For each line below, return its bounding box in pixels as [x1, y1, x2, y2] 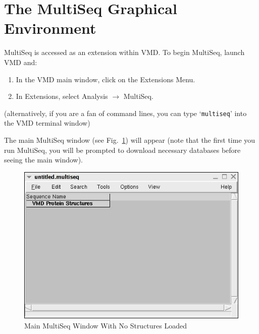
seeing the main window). [4, 154, 83, 165]
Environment [4, 18, 96, 38]
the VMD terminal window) [4, 118, 90, 128]
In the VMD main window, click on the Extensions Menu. [16, 74, 195, 84]
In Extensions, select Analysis [16, 91, 108, 101]
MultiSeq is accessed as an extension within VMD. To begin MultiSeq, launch [4, 47, 245, 58]
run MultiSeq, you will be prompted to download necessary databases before [4, 144, 241, 155]
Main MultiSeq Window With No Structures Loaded [24, 320, 187, 330]
